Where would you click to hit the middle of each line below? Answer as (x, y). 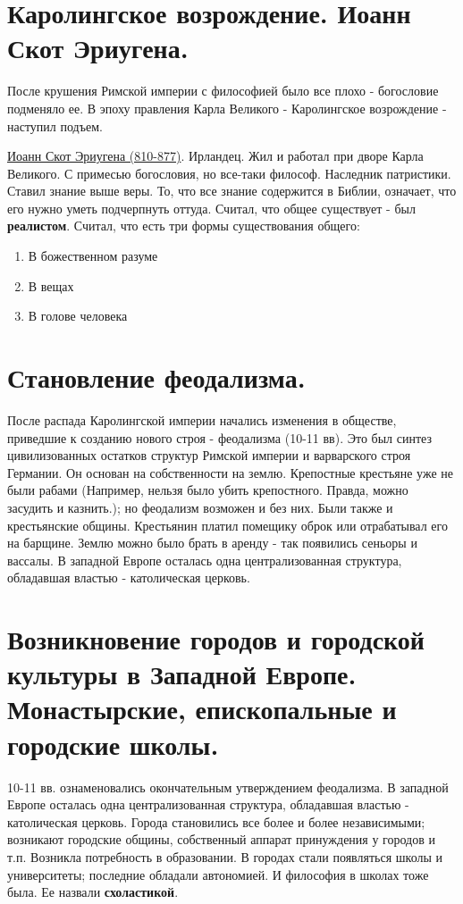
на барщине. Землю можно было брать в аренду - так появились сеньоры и (212, 543)
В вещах (51, 285)
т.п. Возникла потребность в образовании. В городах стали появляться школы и (225, 856)
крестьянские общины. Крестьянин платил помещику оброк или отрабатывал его (227, 525)
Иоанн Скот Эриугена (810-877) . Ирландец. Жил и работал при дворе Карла (215, 156)
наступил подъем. (55, 126)
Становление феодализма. (156, 377)
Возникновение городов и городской (216, 639)
